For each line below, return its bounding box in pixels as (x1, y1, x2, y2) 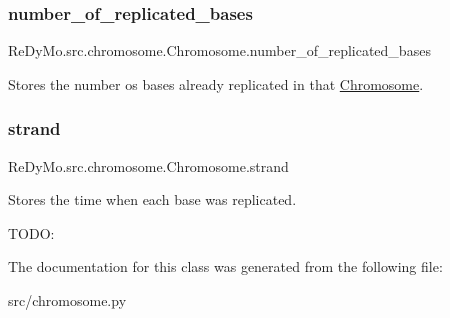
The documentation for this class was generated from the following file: (8, 256, 443, 277)
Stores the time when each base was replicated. (8, 189, 297, 210)
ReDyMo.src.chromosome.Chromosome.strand (8, 155, 289, 176)
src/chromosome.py (8, 290, 127, 310)
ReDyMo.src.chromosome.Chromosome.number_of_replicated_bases (8, 40, 431, 61)
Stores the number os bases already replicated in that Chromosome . (8, 73, 424, 94)
